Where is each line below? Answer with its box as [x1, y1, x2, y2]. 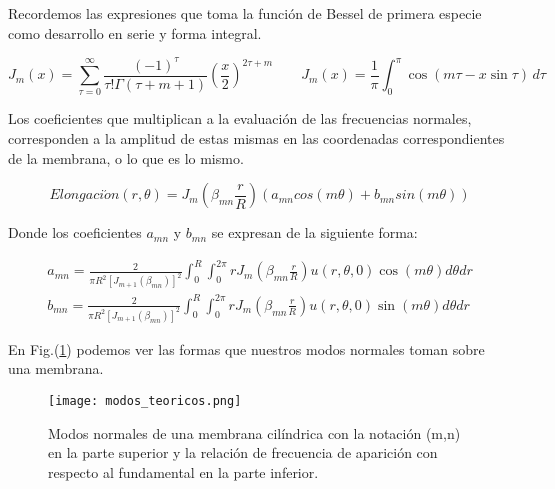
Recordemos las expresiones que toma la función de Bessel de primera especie [8, 3, 482, 23]
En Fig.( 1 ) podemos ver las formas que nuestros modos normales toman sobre [8, 338, 485, 359]
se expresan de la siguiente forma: [211, 222, 418, 243]
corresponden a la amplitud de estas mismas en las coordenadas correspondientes [8, 128, 505, 149]
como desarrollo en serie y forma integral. [8, 22, 262, 43]
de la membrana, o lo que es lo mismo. [8, 147, 244, 168]
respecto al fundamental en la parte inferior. [48, 461, 319, 482]
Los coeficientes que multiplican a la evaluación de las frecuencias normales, [8, 108, 472, 129]
